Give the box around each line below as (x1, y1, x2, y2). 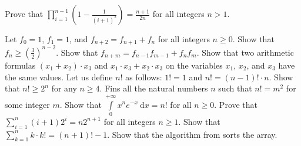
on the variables (165, 59, 223, 71)
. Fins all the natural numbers (99, 82, 208, 94)
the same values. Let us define (5, 70, 113, 83)
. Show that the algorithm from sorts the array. (107, 128, 277, 140)
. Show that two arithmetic (196, 46, 294, 58)
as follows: (125, 70, 162, 83)
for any (51, 82, 77, 94)
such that (218, 82, 252, 94)
